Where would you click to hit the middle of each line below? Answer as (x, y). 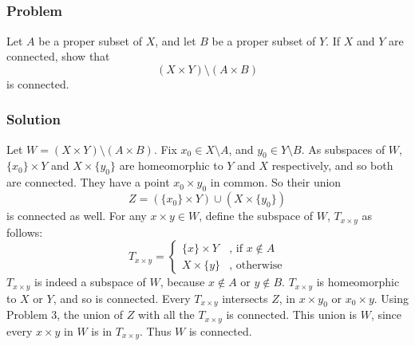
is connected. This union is (291, 315)
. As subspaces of (343, 149)
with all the (166, 315)
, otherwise (256, 265)
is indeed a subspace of (90, 282)
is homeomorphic (358, 282)
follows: (25, 232)
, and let (176, 40)
